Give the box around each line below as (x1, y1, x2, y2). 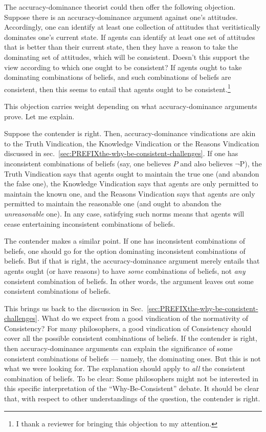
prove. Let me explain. (4, 111, 75, 121)
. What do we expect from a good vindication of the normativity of (37, 313, 248, 323)
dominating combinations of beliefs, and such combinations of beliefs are (4, 72, 231, 82)
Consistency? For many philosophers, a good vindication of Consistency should (4, 322, 252, 333)
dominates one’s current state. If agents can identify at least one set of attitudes (4, 31, 255, 42)
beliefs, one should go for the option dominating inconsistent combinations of (4, 245, 246, 256)
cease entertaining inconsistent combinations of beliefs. (4, 218, 175, 229)
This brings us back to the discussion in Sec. (4, 303, 143, 313)
